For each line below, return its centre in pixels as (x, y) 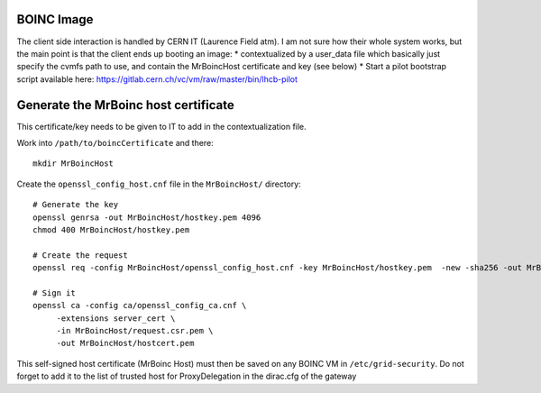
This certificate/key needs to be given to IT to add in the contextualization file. (161, 126)
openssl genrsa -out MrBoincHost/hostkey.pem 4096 (147, 217)
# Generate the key (76, 205)
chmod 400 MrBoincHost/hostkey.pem (111, 229)
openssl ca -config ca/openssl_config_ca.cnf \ (140, 306)
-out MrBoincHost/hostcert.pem (125, 343)
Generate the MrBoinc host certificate (125, 105)
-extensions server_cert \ (116, 318)
